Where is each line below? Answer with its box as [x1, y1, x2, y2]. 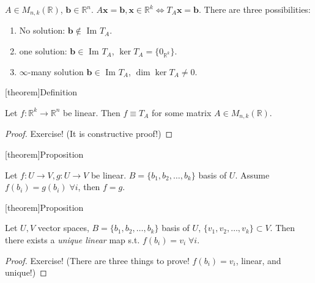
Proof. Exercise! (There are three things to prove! [5, 254, 190, 266]
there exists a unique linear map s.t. [5, 233, 140, 246]
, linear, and [235, 254, 281, 266]
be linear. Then [63, 106, 120, 119]
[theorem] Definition [5, 86, 78, 98]
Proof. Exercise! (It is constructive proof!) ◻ [5, 127, 173, 140]
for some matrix [152, 106, 212, 119]
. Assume [235, 168, 270, 181]
